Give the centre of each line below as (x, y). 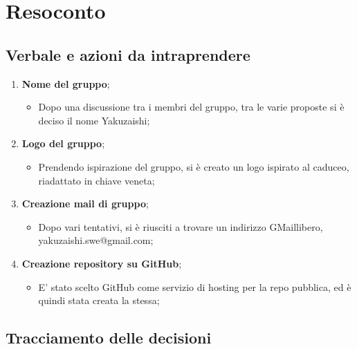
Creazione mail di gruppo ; (85, 204)
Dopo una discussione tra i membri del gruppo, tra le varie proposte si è (191, 107)
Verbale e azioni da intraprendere (128, 54)
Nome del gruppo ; (66, 83)
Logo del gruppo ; (63, 143)
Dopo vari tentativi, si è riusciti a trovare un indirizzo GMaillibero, (181, 226)
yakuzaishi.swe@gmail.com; (96, 240)
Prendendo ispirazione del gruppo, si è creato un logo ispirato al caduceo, (194, 166)
